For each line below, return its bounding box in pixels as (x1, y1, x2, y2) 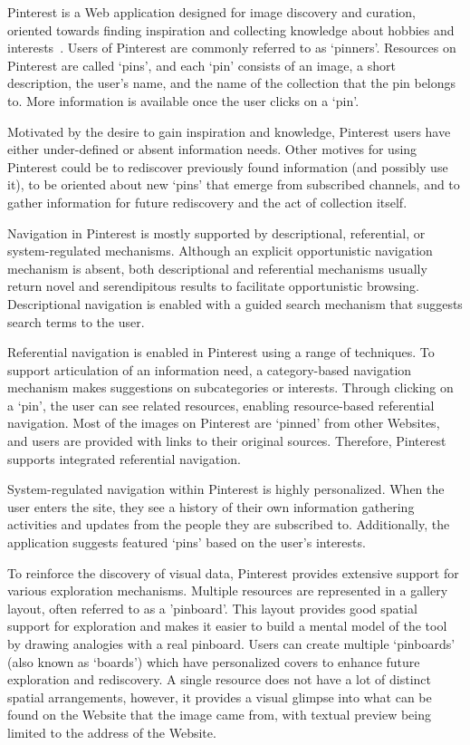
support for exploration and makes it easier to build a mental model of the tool (7, 616, 447, 635)
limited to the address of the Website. (7, 722, 216, 741)
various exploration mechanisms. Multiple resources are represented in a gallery (7, 581, 448, 600)
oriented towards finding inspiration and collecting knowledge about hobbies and (7, 20, 455, 39)
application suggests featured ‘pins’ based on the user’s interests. (7, 533, 366, 552)
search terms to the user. (7, 312, 145, 331)
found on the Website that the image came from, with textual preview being (7, 705, 431, 724)
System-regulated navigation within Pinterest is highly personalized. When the (7, 479, 445, 498)
